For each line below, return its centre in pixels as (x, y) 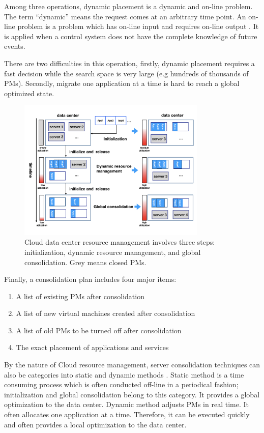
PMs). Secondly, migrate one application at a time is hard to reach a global (122, 83)
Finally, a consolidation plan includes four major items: (90, 279)
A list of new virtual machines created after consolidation (106, 313)
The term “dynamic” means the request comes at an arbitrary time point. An (125, 16)
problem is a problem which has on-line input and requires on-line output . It (138, 26)
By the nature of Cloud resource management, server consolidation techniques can (132, 365)
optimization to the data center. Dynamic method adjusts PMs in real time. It (126, 404)
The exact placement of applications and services (92, 347)
